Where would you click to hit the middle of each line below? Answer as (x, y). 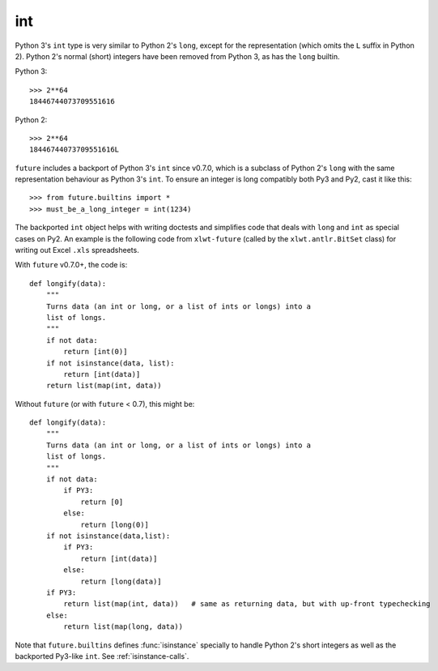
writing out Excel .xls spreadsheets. (77, 250)
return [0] (102, 502)
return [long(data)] (121, 581)
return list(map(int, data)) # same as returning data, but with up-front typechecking (247, 604)
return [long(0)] (115, 524)
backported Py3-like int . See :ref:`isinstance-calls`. (102, 656)
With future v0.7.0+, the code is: (71, 265)
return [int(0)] (96, 352)
